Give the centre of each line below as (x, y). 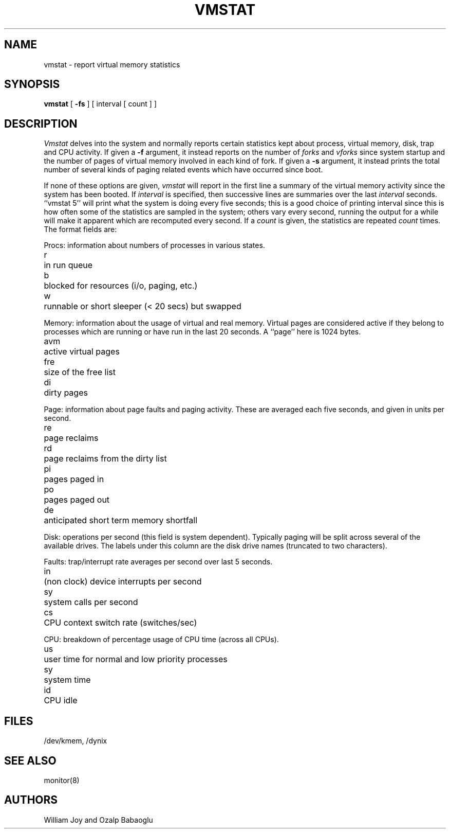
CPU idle (61, 701)
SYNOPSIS (32, 84)
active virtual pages (82, 352)
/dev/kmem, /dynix (76, 741)
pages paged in (74, 479)
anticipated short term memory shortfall (121, 520)
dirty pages (66, 393)
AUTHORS (31, 800)
